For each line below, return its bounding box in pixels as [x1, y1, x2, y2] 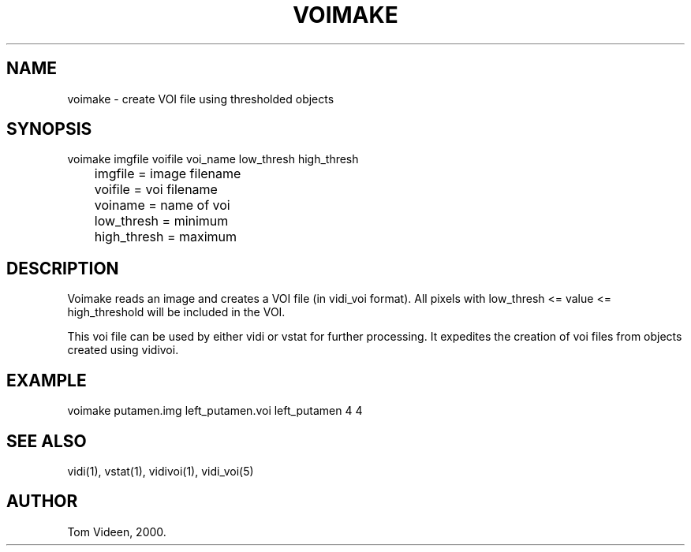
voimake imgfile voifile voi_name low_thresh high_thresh [67, 152, 359, 166]
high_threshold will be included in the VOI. [67, 305, 286, 319]
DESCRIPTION [6, 258, 119, 278]
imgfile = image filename [94, 166, 241, 182]
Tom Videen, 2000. [67, 524, 166, 539]
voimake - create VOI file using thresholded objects [67, 91, 334, 106]
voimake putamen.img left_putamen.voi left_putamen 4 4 [67, 404, 363, 418]
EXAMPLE [6, 370, 87, 390]
